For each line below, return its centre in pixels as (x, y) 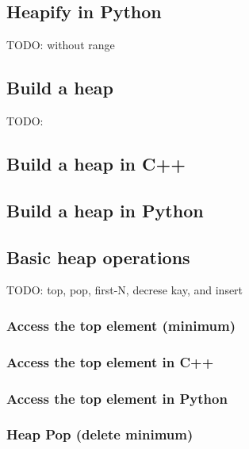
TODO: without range (61, 45)
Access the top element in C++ (110, 361)
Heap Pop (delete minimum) (100, 434)
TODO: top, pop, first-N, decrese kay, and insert (125, 290)
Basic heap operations (98, 257)
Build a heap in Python (105, 210)
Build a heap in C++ (96, 163)
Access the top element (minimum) (121, 325)
